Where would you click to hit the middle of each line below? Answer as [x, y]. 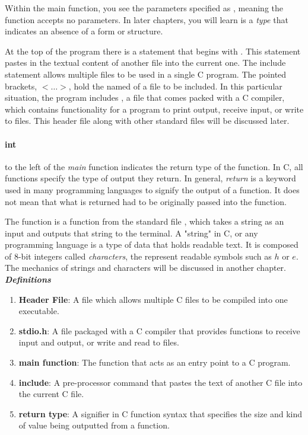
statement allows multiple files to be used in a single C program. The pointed [146, 74]
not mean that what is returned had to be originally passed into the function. [146, 201]
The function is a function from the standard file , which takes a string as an [145, 221]
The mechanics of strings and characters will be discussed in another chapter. [145, 268]
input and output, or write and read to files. [99, 342]
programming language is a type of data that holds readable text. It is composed [152, 244]
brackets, [21, 86]
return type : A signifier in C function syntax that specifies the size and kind [160, 413]
